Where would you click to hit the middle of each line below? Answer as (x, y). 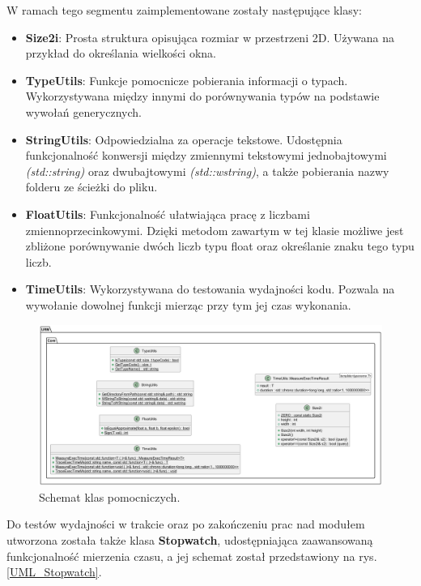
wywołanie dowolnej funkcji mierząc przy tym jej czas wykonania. (188, 304)
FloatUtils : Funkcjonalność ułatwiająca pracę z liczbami (168, 214)
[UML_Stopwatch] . (54, 572)
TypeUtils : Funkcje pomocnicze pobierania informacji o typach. (187, 80)
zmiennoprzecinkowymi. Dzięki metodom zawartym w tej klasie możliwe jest (215, 230)
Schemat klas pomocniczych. (110, 496)
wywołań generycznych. (83, 111)
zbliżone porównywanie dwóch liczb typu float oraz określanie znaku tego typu (220, 246)
